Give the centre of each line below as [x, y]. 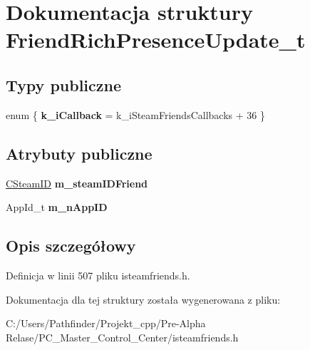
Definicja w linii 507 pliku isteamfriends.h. [98, 275]
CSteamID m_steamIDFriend [77, 183]
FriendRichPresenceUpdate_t [156, 40]
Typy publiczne [64, 84]
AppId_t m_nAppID [57, 207]
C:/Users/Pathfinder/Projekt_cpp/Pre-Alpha [106, 323]
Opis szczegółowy [71, 246]
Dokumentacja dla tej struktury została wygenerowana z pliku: [143, 299]
